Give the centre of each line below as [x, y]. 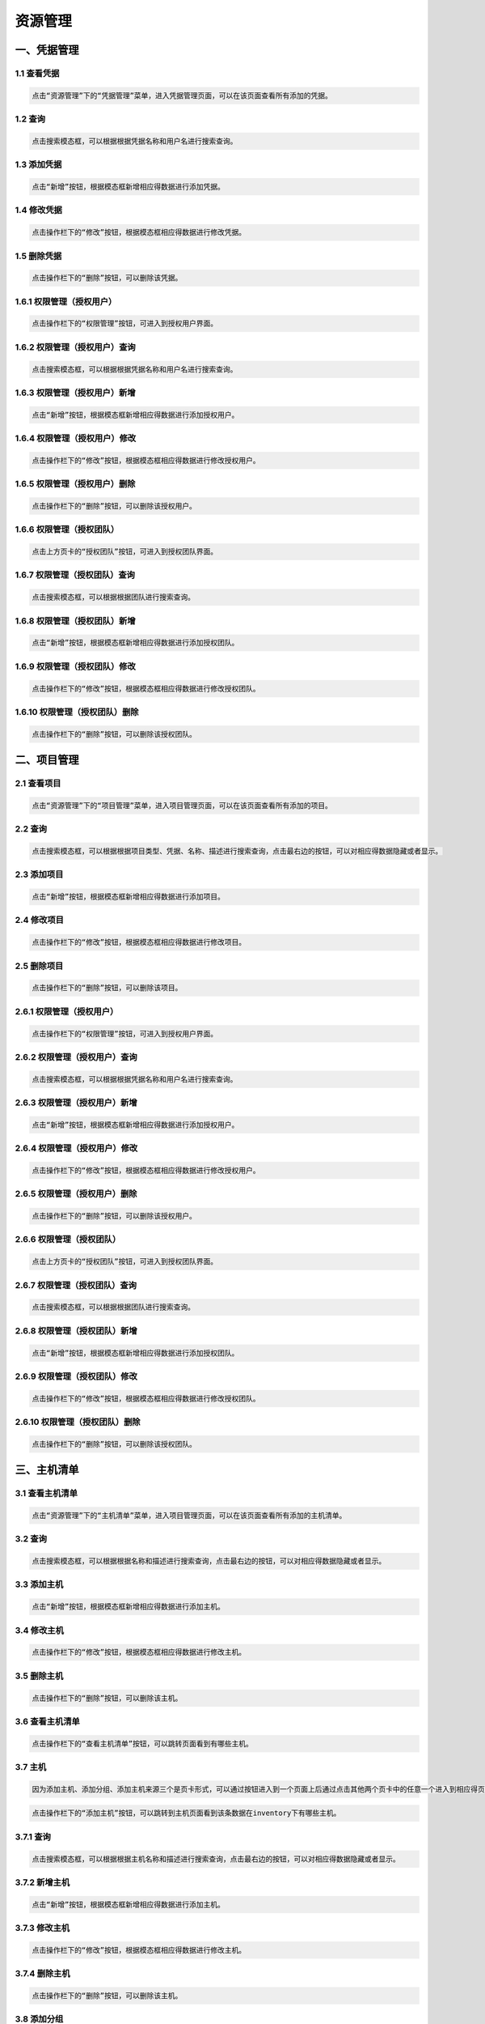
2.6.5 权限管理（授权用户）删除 [76, 1194]
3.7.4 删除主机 [42, 1974]
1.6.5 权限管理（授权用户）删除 [75, 484]
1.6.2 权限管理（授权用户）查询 [76, 347]
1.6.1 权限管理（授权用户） [66, 301]
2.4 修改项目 [40, 921]
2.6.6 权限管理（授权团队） [68, 1239]
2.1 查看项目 [38, 784]
